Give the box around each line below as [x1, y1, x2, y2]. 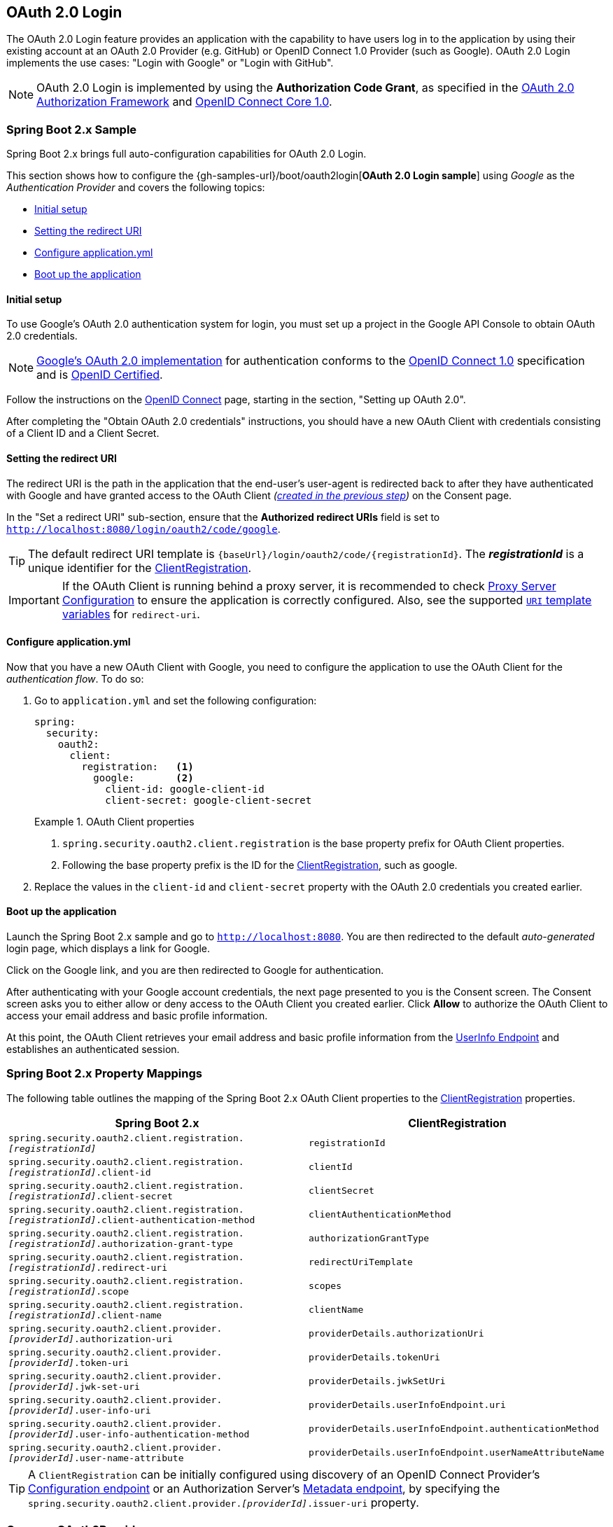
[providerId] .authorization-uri [8, 1333, 173, 1344]
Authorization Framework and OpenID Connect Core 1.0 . [36, 95, 332, 109]
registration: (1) [81, 760, 194, 772]
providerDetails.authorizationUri [309, 1328, 484, 1339]
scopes [309, 1281, 341, 1292]
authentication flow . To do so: [6, 672, 144, 685]
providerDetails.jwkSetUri [309, 1376, 446, 1387]
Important [8, 592, 59, 607]
